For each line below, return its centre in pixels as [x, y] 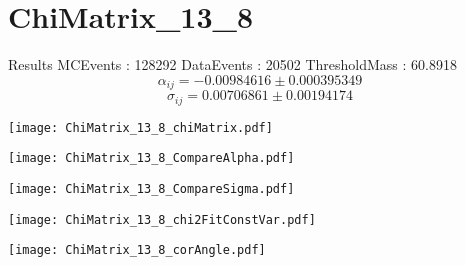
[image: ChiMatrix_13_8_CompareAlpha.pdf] [151, 158]
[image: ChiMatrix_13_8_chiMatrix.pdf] [140, 127]
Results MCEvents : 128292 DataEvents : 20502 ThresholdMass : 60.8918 [232, 64]
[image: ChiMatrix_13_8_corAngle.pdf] [137, 250]
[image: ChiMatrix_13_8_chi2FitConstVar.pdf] [162, 219]
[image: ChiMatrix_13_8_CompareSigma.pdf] [151, 188]
